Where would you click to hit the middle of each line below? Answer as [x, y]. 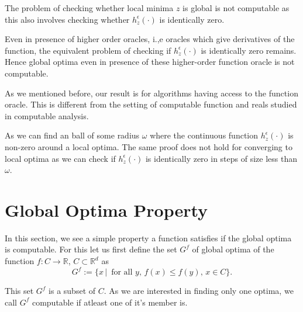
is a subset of [72, 291]
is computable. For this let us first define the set [91, 249]
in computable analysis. [47, 115]
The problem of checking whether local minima [89, 8]
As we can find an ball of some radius [72, 135]
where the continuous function [204, 135]
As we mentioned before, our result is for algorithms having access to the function [151, 93]
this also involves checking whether [67, 19]
